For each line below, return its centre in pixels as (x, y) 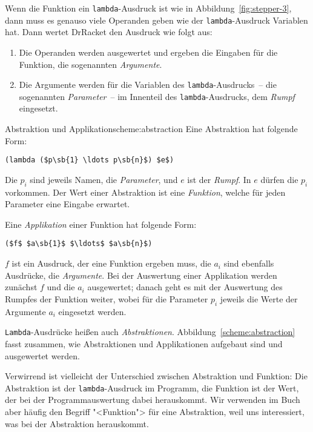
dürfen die (279, 179)
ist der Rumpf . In (219, 179)
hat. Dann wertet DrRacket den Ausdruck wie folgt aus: (109, 32)
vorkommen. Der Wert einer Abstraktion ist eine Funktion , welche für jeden (145, 192)
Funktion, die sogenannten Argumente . (91, 64)
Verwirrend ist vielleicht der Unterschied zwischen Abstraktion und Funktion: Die (156, 376)
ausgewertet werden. (42, 355)
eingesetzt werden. (92, 311)
